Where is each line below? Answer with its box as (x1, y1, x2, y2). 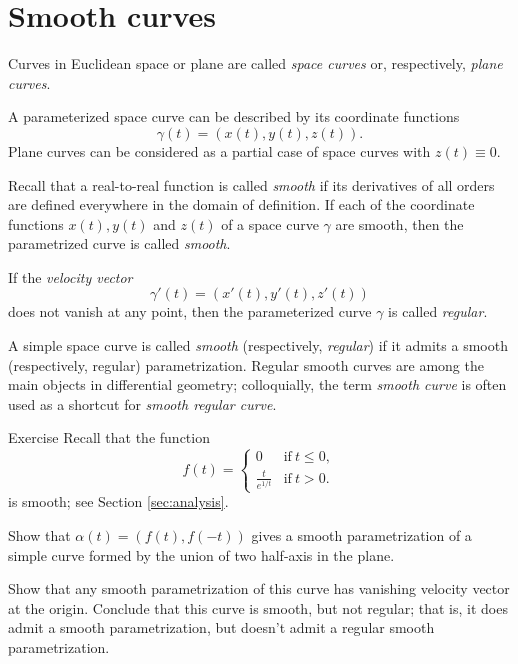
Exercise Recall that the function (8, 427, 210, 448)
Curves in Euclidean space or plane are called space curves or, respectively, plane (8, 53, 503, 74)
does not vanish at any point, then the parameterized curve (8, 301, 372, 322)
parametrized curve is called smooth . (8, 233, 231, 254)
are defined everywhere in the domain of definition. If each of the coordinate (8, 194, 475, 215)
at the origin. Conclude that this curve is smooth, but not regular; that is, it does (8, 597, 508, 618)
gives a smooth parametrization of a (251, 525, 472, 546)
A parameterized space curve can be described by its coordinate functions (8, 106, 460, 127)
